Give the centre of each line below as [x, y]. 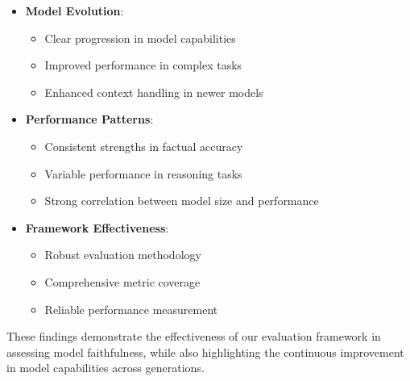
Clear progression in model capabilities [140, 38]
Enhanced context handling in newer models [154, 92]
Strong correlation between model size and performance [182, 201]
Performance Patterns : [89, 119]
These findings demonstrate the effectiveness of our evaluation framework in [194, 336]
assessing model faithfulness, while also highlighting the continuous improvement [205, 352]
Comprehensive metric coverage [122, 281]
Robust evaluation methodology [123, 255]
